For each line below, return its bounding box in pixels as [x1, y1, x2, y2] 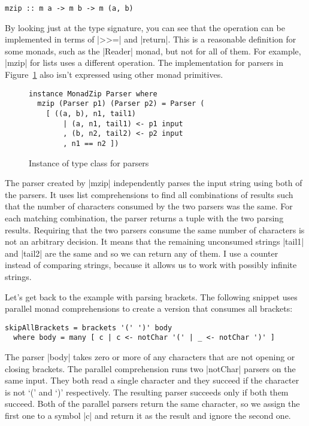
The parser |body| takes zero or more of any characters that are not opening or [5, 351, 295, 363]
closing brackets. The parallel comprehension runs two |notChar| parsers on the [5, 362, 296, 375]
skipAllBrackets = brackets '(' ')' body [5, 323, 172, 332]
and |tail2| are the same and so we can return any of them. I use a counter [5, 247, 278, 259]
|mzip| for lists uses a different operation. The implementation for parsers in [5, 56, 284, 69]
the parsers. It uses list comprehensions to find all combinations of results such [5, 188, 293, 200]
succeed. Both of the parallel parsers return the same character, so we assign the [5, 397, 300, 410]
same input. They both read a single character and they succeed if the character [5, 374, 299, 387]
